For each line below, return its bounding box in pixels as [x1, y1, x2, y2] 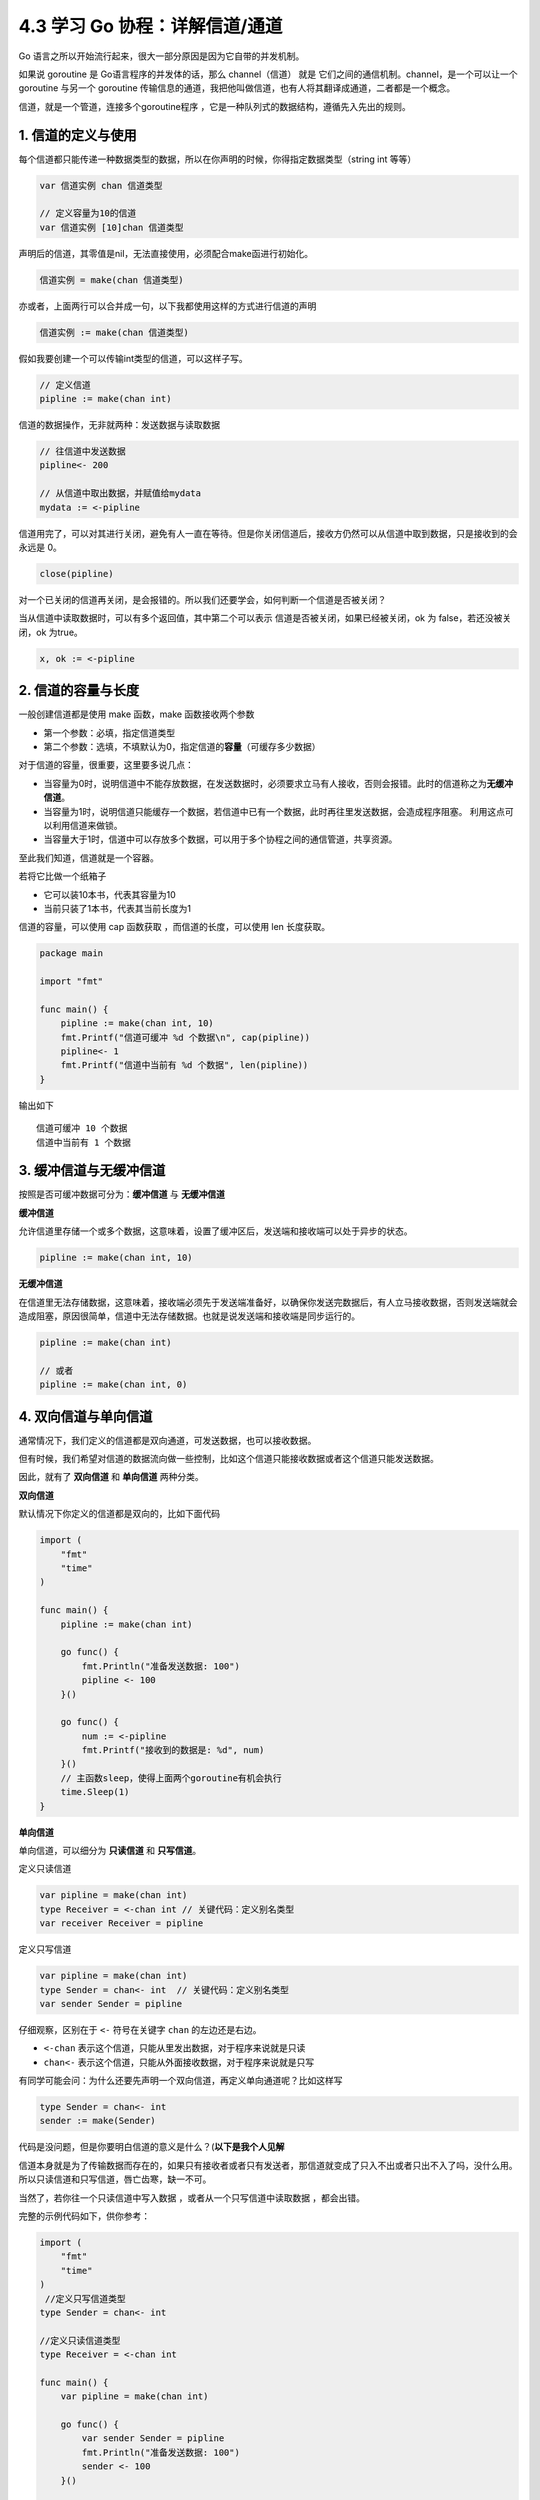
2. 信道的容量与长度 [18, 682, 140, 699]
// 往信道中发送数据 [39, 446, 126, 457]
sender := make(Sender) [39, 2115, 157, 2127]
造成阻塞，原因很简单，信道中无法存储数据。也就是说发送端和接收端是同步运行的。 [18, 1310, 360, 1322]
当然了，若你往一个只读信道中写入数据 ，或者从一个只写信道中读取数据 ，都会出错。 [18, 2191, 365, 2204]
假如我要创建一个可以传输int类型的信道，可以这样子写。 [18, 352, 249, 364]
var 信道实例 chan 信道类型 [39, 180, 163, 191]
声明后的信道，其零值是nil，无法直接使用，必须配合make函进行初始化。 [18, 247, 314, 259]
